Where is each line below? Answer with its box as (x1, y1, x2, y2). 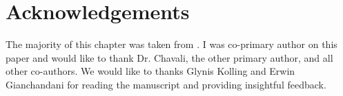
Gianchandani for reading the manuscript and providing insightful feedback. (6, 77, 326, 91)
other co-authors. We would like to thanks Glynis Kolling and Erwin (6, 64, 295, 78)
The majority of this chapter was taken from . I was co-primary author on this (6, 37, 337, 51)
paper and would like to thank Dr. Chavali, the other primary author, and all (6, 50, 333, 64)
